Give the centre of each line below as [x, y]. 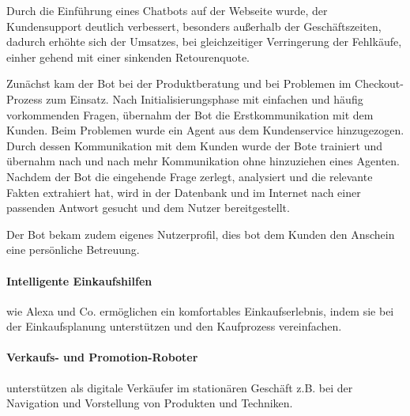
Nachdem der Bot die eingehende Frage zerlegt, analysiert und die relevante [190, 176]
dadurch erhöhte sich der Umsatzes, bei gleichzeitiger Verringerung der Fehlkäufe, [204, 42]
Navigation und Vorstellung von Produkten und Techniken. [150, 403]
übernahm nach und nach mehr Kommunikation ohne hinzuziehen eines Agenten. [203, 161]
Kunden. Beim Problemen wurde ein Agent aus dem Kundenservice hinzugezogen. [205, 130]
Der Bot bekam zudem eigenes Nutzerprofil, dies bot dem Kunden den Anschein [201, 234]
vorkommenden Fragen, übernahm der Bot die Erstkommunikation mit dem [190, 114]
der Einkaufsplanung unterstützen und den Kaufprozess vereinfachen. [174, 326]
